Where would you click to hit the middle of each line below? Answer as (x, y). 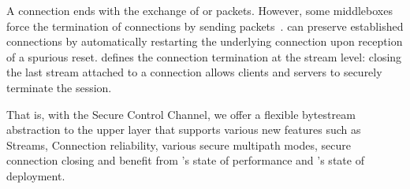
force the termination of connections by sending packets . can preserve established (205, 26)
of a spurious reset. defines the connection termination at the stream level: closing (204, 56)
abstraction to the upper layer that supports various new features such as (184, 130)
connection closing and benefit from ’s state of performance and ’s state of (185, 160)
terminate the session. (59, 87)
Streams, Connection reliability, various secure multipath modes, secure (179, 145)
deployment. (36, 175)
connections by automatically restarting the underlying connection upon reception (205, 41)
